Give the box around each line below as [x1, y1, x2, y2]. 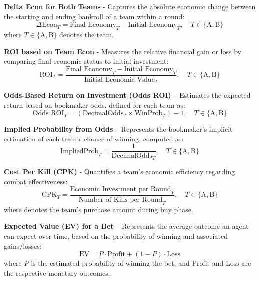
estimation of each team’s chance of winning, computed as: [4, 133, 184, 143]
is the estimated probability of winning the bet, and [31, 258, 190, 268]
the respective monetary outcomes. [4, 267, 110, 278]
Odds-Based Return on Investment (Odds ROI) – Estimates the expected [4, 90, 251, 100]
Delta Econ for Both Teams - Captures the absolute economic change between [4, 1, 256, 11]
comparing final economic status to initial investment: [4, 56, 169, 66]
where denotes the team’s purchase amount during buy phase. [4, 204, 193, 214]
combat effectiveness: [4, 176, 68, 186]
